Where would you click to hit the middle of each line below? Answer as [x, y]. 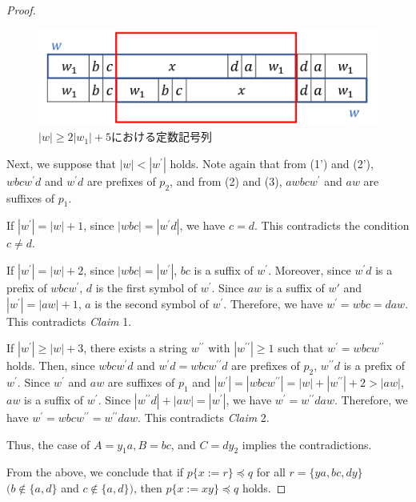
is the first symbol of [146, 288]
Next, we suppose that [62, 163]
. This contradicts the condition [332, 225]
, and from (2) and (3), [226, 181]
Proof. [21, 10]
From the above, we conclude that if [95, 472]
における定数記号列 [162, 137]
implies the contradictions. [307, 444]
